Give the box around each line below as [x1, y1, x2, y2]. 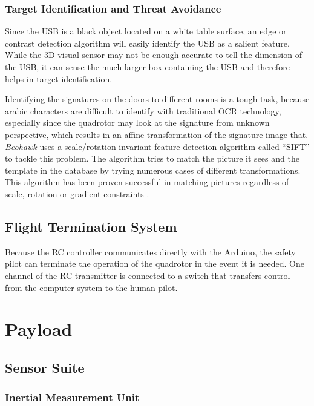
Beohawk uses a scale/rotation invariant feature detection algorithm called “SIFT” [5, 140, 310, 152]
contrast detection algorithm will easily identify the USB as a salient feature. [5, 36, 290, 49]
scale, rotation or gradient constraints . [5, 187, 149, 200]
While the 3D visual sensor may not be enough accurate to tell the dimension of [5, 48, 302, 61]
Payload [5, 316, 73, 341]
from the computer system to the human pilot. [5, 281, 178, 293]
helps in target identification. [5, 72, 113, 85]
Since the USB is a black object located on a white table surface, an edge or [5, 25, 287, 38]
